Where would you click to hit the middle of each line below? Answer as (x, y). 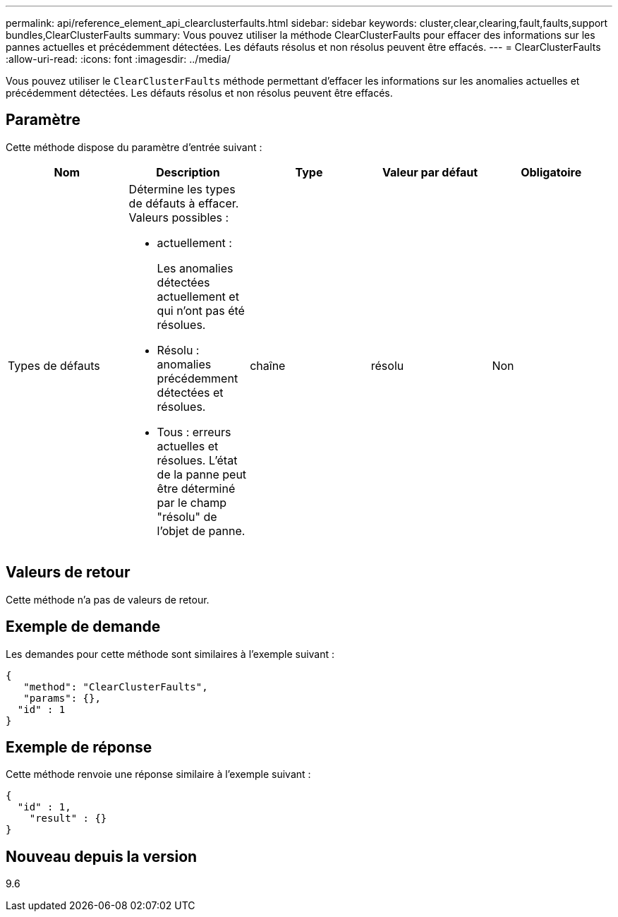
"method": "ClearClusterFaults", (116, 687)
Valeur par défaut (430, 172)
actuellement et (198, 296)
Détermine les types (182, 189)
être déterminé (196, 488)
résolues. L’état (197, 460)
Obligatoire (551, 172)
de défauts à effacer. (184, 203)
